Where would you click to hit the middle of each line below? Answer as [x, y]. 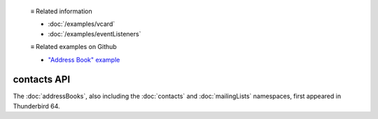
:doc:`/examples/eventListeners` [94, 34]
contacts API [42, 79]
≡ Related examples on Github [73, 47]
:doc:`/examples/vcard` [82, 24]
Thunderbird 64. [36, 106]
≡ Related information [61, 11]
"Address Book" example [84, 59]
